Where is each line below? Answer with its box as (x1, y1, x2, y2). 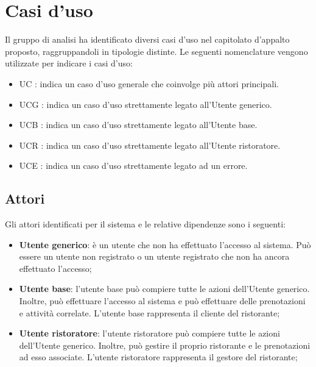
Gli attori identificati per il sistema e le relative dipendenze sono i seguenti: (5, 218, 286, 230)
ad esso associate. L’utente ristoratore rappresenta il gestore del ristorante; (19, 351, 298, 363)
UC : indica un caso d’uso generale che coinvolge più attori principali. (19, 77, 279, 90)
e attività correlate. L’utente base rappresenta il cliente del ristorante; (19, 306, 280, 319)
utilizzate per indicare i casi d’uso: (5, 57, 133, 69)
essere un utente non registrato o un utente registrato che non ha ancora (19, 250, 290, 263)
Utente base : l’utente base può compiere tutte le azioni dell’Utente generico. (19, 282, 310, 295)
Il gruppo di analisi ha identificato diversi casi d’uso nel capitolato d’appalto (5, 33, 290, 46)
